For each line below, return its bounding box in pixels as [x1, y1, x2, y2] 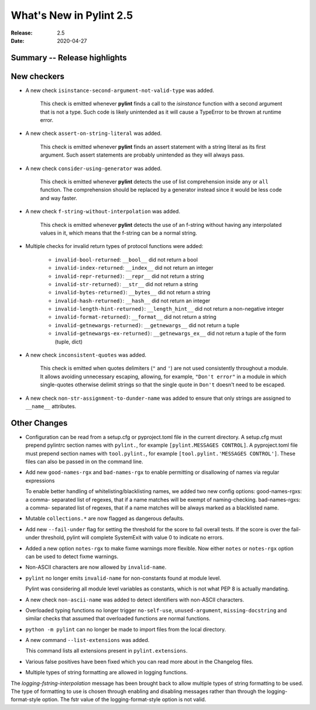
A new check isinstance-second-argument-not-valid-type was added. [25, 87, 215, 94]
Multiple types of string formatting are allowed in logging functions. [25, 669, 188, 676]
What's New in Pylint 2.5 [11, 9, 133, 22]
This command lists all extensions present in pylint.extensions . [25, 647, 188, 654]
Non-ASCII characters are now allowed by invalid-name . [25, 563, 167, 571]
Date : [11, 37, 25, 44]
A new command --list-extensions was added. [25, 637, 150, 644]
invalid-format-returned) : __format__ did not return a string [54, 314, 217, 321]
